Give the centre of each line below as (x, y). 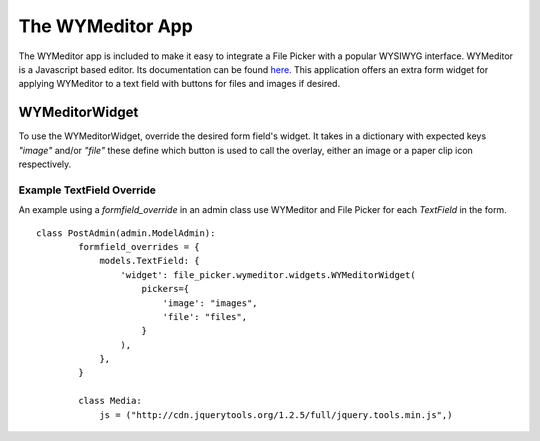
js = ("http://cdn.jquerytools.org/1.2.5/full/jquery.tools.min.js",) (276, 414)
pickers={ (165, 289)
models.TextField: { (149, 261)
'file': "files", (205, 316)
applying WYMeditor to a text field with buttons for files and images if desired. (179, 84)
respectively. (45, 164)
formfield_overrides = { (139, 246)
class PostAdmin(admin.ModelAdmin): (126, 233)
